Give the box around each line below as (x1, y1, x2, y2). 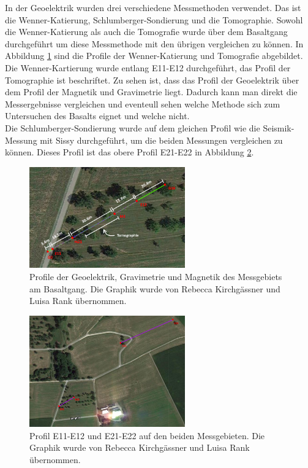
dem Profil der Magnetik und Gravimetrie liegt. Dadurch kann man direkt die (5, 85, 298, 98)
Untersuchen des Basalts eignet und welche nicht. (5, 109, 190, 122)
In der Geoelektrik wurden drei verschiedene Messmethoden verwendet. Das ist (5, 1, 301, 14)
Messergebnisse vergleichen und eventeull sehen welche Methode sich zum (5, 97, 280, 110)
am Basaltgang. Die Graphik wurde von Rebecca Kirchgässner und (29, 282, 280, 295)
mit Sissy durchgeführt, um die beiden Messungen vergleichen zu (40, 133, 283, 146)
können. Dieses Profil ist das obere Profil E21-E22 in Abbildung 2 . (5, 146, 254, 158)
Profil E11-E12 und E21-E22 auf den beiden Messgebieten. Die (29, 429, 265, 442)
